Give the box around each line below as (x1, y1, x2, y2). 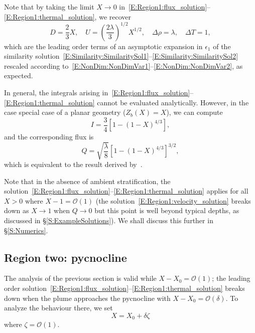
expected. (4, 70, 33, 81)
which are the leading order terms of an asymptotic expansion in (4, 41, 203, 51)
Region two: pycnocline (4, 249, 127, 265)
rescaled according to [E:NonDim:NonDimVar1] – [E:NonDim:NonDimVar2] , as (4, 60, 243, 71)
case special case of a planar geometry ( (4, 107, 126, 117)
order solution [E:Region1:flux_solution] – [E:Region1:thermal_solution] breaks (4, 283, 245, 293)
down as (4, 205, 29, 216)
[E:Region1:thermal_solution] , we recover (4, 11, 131, 22)
